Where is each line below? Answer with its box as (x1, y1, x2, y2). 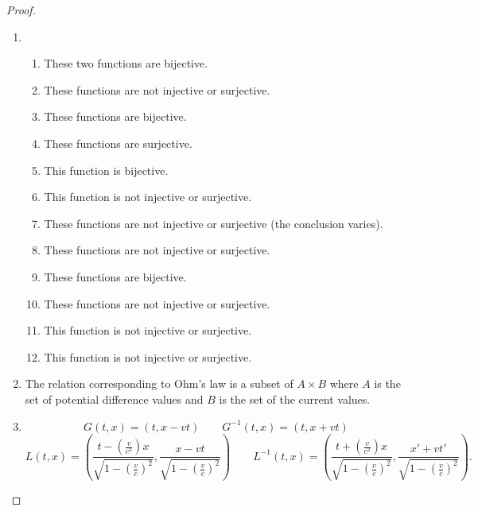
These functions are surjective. (44, 134, 192, 151)
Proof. (6, 2, 36, 17)
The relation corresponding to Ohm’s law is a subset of (25, 375, 293, 392)
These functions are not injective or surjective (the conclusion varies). (44, 215, 383, 231)
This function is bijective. (44, 161, 169, 178)
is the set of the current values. (219, 390, 371, 407)
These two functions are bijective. (44, 55, 208, 72)
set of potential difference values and (25, 390, 204, 407)
